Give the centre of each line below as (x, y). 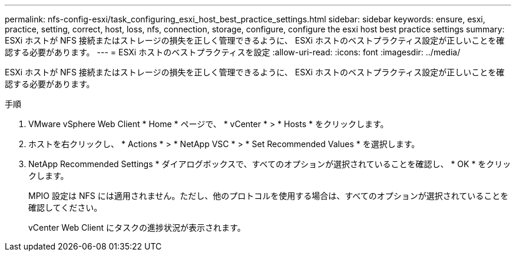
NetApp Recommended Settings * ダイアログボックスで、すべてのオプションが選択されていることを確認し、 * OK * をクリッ (270, 164)
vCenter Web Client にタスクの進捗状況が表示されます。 (137, 227)
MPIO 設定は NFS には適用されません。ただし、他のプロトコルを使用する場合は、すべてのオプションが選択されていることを (269, 196)
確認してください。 (65, 207)
